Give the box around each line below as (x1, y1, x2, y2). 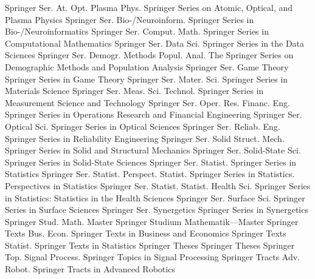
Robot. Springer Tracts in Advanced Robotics (5, 263, 175, 275)
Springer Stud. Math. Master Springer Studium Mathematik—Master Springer (5, 215, 299, 227)
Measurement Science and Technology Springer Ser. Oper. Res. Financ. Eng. (5, 96, 290, 109)
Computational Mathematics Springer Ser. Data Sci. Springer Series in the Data (5, 36, 305, 49)
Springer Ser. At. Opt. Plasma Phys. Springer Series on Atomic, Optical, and (5, 1, 293, 13)
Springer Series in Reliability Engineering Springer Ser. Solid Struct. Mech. (5, 132, 285, 144)
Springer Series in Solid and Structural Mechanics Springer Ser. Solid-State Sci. (5, 144, 301, 156)
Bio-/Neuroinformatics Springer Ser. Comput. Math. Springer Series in (5, 25, 269, 38)
